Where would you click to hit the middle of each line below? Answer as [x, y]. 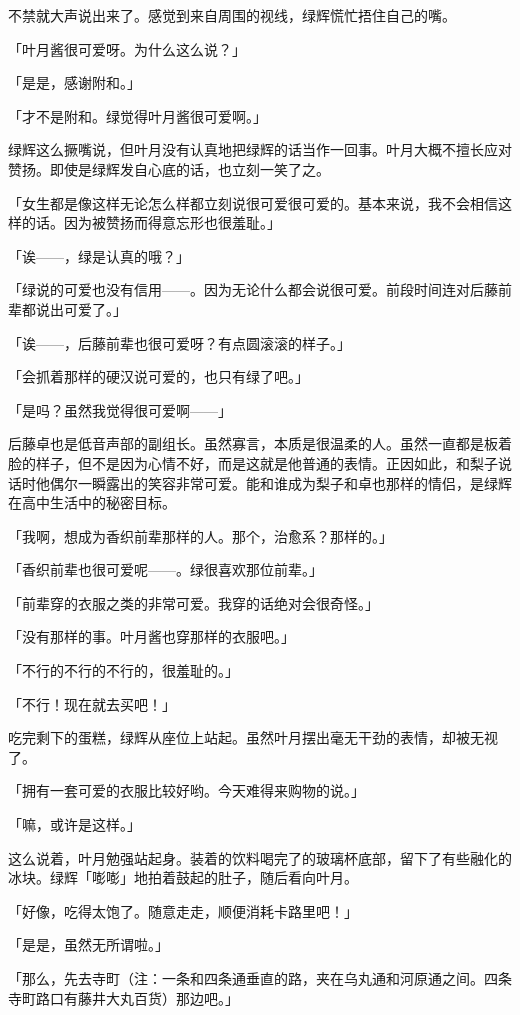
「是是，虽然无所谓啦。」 [88, 944]
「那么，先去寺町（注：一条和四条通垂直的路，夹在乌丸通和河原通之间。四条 [260, 978]
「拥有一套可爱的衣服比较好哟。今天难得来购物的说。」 [186, 790]
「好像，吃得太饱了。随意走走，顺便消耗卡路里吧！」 [183, 910]
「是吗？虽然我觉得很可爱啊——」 [120, 409]
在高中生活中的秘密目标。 [92, 502]
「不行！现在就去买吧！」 [92, 703]
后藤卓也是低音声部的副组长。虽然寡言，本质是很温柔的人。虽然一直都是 [246, 443]
